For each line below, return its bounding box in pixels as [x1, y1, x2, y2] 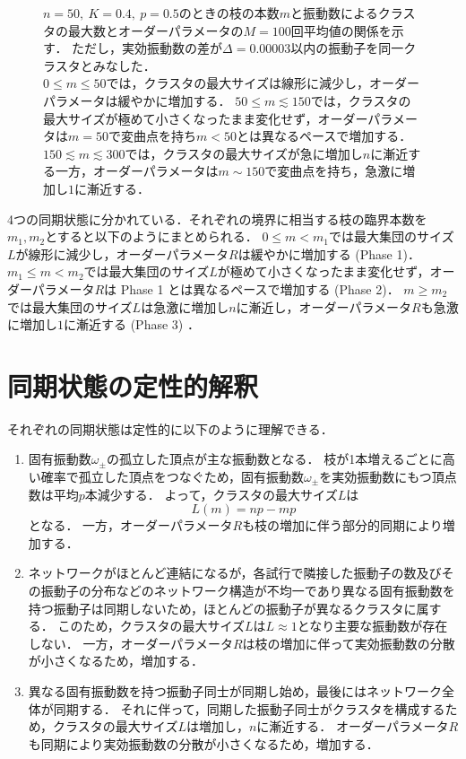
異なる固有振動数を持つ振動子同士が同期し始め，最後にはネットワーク [28, 681, 443, 700]
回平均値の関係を [290, 21, 392, 39]
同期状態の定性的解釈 [7, 367, 259, 404]
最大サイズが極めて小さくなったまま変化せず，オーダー [43, 109, 368, 127]
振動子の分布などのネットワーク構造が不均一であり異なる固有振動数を [40, 580, 455, 599]
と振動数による [290, 4, 378, 22]
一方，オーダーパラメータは [55, 161, 219, 180]
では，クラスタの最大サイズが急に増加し [125, 144, 363, 162]
